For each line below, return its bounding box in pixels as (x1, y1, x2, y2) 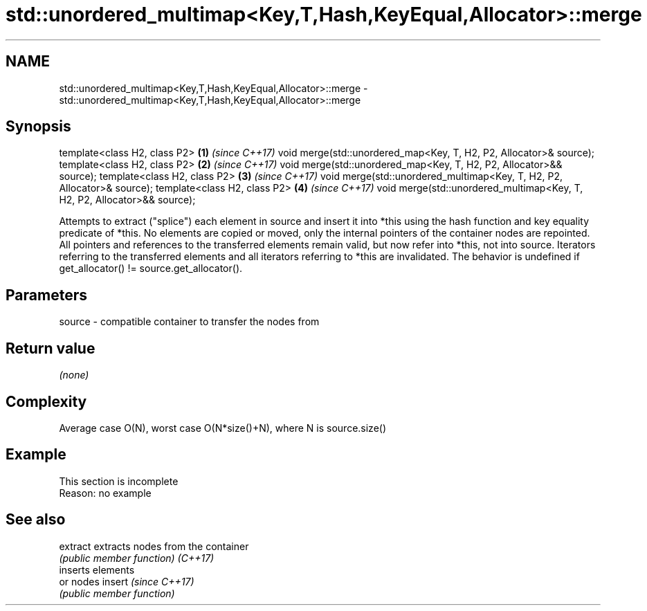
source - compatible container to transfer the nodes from (59, 316, 320, 328)
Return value (6, 339, 95, 357)
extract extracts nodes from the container (59, 540, 249, 552)
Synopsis (6, 118, 71, 136)
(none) (59, 369, 89, 381)
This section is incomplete (59, 475, 179, 487)
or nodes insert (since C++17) (59, 575, 194, 587)
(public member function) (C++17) (59, 551, 215, 564)
